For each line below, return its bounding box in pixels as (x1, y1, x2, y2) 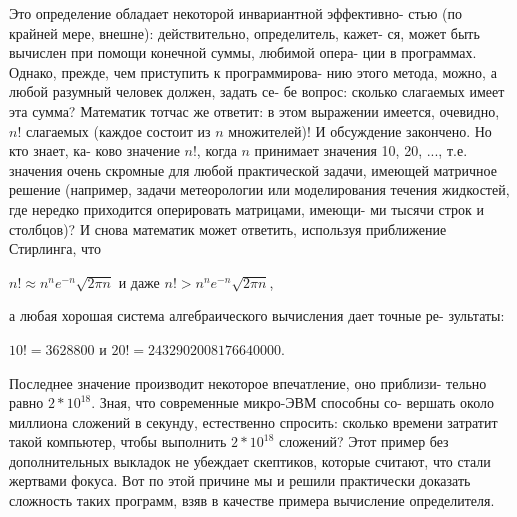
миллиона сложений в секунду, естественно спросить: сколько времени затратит (9, 411, 498, 432)
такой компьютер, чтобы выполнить (9, 431, 227, 452)
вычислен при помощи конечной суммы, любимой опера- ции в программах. (9, 42, 477, 63)
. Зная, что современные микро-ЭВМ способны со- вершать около (91, 392, 494, 413)
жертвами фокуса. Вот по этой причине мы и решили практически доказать (9, 470, 471, 491)
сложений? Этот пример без (279, 431, 449, 452)
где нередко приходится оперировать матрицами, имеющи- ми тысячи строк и (9, 198, 485, 219)
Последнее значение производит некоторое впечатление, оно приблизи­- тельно (9, 372, 487, 393)
